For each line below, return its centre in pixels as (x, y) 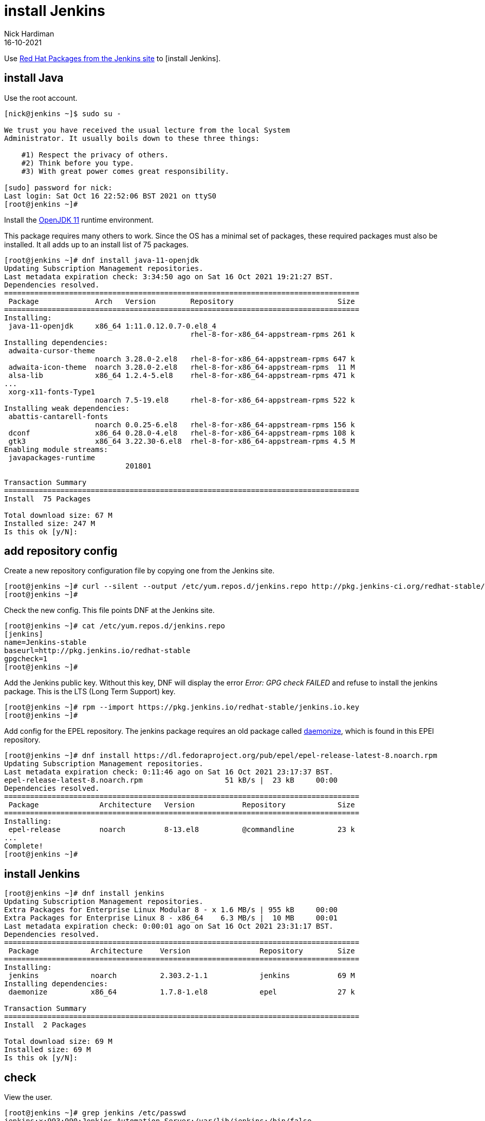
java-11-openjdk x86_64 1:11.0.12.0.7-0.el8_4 (113, 326)
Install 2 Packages (45, 1025)
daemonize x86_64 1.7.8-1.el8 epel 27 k (182, 992)
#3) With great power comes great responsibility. (125, 171)
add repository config (61, 551)
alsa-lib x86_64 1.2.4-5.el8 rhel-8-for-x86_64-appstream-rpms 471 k (182, 375)
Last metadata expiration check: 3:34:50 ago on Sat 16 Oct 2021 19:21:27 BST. (169, 276)
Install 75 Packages (48, 499)
